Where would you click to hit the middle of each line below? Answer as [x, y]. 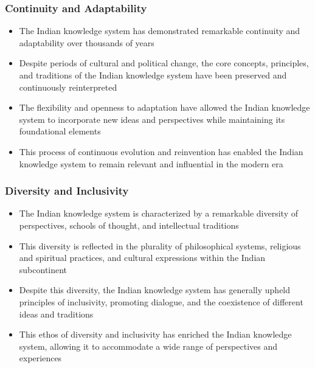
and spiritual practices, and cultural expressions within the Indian [142, 258]
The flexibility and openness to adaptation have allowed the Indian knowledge [164, 107]
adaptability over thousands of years [87, 42]
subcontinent [43, 269]
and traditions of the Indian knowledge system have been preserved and [153, 75]
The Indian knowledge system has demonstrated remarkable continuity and [160, 31]
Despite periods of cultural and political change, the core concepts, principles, [164, 63]
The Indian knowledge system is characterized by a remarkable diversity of [158, 213]
